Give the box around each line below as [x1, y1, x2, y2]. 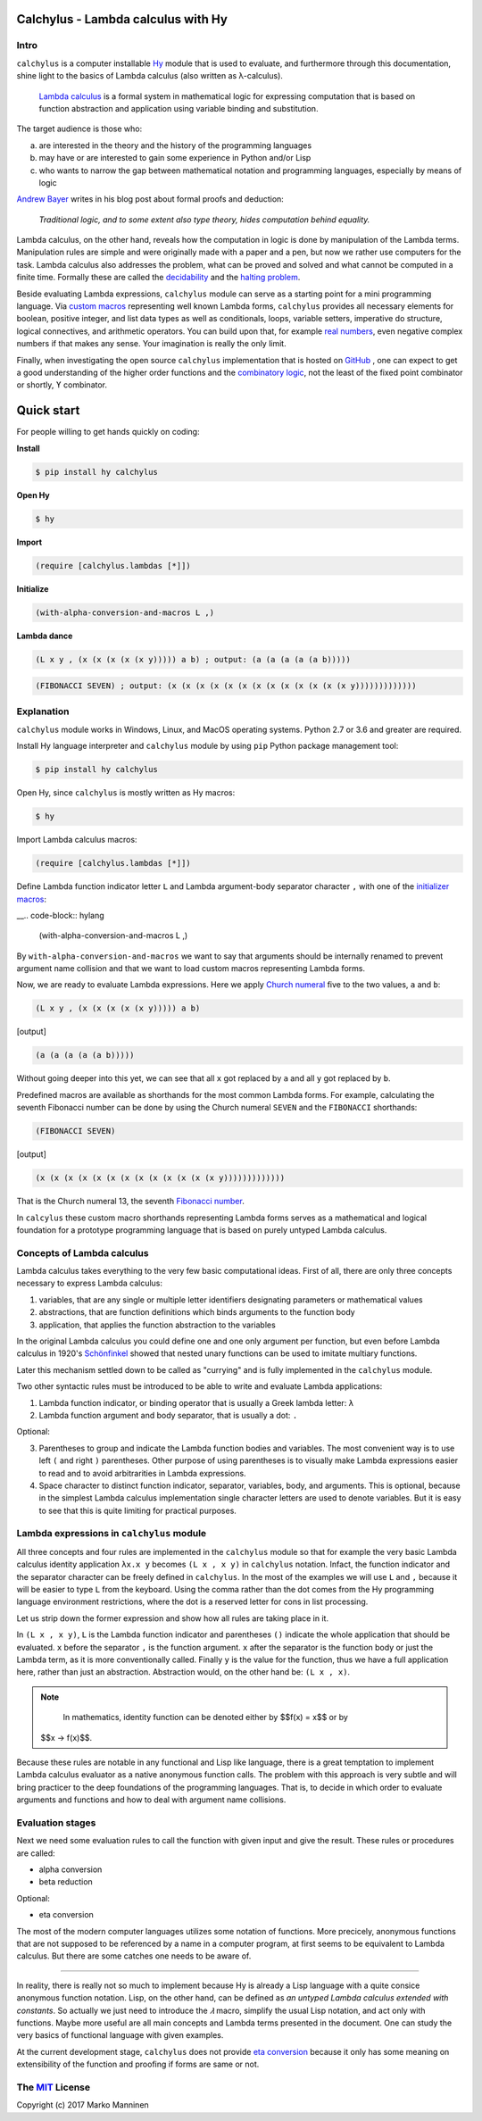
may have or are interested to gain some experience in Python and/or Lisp [38, 153, 312, 163]
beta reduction [38, 1876, 93, 1887]
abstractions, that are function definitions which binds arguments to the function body [38, 1307, 356, 1318]
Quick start [16, 403, 80, 419]
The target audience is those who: [16, 123, 143, 134]
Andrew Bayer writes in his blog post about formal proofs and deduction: [16, 194, 285, 204]
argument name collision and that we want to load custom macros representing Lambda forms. [16, 963, 366, 974]
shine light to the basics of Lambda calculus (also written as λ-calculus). [16, 71, 283, 81]
